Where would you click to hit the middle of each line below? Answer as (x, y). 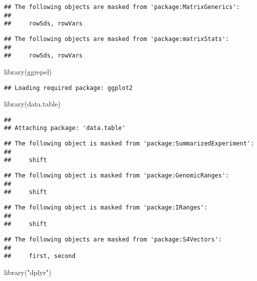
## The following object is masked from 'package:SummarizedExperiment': (129, 144)
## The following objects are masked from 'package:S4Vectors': (113, 239)
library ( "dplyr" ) (28, 272)
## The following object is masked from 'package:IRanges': (106, 208)
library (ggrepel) (28, 71)
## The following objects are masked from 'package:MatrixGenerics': (122, 7)
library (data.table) (32, 104)
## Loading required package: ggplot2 (68, 88)
